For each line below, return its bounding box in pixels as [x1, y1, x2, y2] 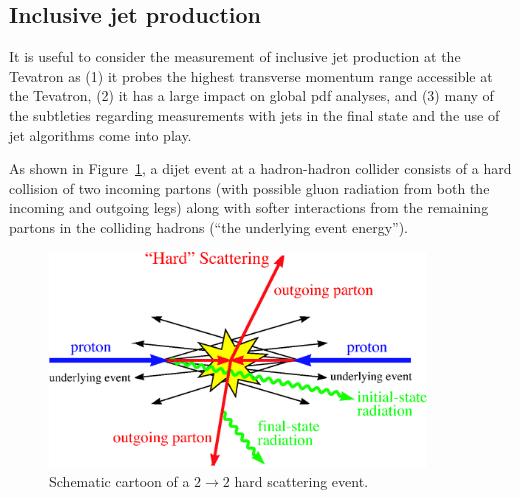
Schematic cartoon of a [49, 471, 190, 492]
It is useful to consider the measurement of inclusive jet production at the [9, 46, 461, 67]
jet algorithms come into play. [9, 124, 192, 145]
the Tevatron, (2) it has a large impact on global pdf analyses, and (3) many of [9, 85, 494, 106]
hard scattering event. [234, 471, 369, 492]
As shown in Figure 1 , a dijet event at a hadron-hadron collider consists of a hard [9, 158, 512, 179]
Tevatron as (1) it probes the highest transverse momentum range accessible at [9, 65, 493, 86]
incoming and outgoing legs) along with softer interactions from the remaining [9, 197, 489, 218]
